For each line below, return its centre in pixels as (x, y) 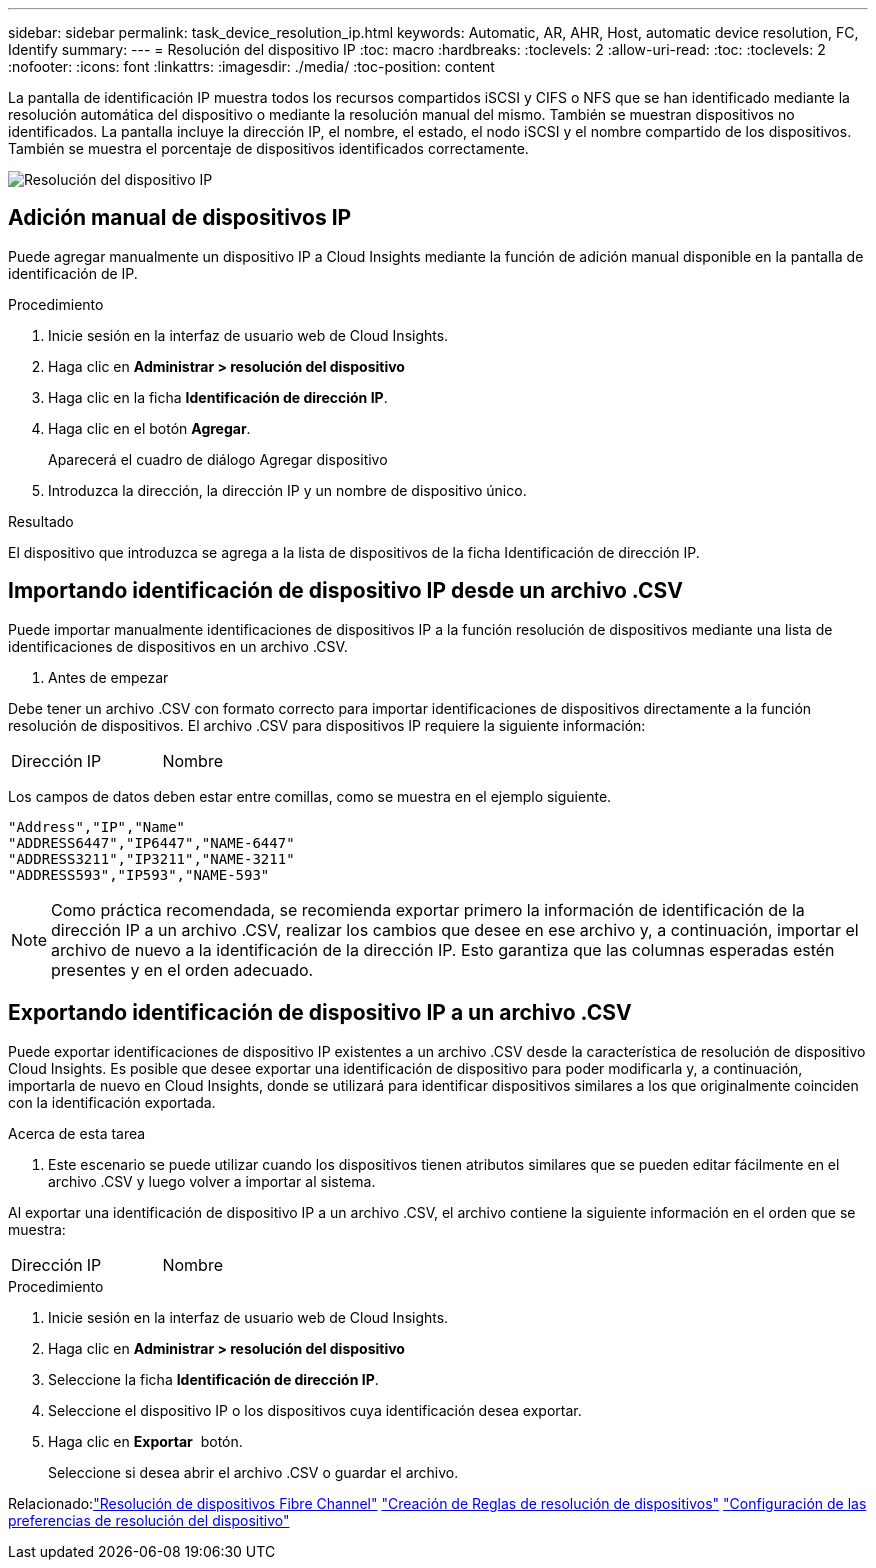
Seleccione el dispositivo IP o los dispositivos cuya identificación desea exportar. (315, 1410)
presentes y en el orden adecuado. (182, 969)
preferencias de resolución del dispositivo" (149, 1520)
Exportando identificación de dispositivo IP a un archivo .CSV (320, 1013)
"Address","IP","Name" (97, 826)
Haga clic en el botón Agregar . (149, 428)
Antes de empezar (108, 677)
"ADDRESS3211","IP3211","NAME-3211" (151, 858)
